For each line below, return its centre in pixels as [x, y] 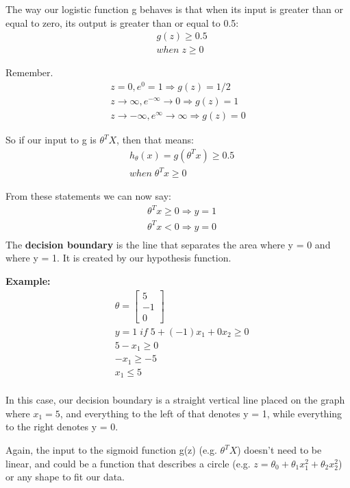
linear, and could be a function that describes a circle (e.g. [128, 463]
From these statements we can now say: [88, 196]
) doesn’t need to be [279, 450]
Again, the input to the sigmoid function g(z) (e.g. [111, 450]
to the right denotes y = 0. [62, 427]
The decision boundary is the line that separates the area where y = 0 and [168, 244]
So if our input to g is [51, 140]
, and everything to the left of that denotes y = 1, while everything [201, 413]
